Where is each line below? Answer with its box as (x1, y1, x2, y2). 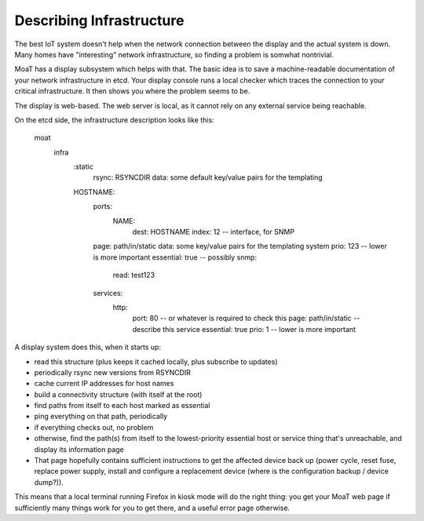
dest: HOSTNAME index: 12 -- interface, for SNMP (132, 228, 294, 237)
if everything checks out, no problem (34, 422, 154, 432)
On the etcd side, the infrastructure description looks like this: (14, 115, 215, 125)
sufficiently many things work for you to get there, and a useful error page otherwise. (14, 503, 291, 512)
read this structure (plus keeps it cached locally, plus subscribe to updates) (34, 357, 278, 366)
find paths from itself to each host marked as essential (34, 401, 210, 410)
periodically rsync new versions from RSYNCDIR (34, 367, 192, 377)
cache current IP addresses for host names (34, 379, 174, 388)
